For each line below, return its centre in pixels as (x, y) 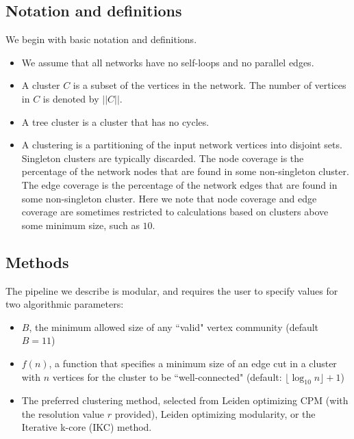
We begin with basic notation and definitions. (101, 39)
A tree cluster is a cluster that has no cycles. (115, 121)
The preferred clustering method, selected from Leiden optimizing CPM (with (185, 400)
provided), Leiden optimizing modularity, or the (215, 413)
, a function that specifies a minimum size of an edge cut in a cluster (193, 363)
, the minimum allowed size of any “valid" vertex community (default (174, 327)
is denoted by (71, 98)
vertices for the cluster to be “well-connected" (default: (167, 376)
